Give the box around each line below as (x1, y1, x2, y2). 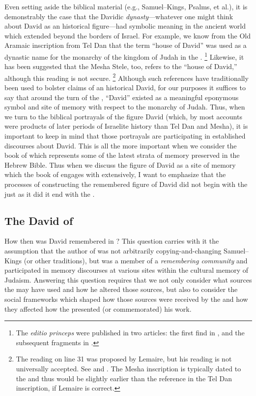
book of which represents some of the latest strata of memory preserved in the (4, 150, 240, 160)
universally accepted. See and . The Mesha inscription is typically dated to (16, 363, 241, 373)
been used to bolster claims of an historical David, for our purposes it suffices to (4, 82, 246, 93)
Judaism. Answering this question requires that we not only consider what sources (4, 274, 252, 285)
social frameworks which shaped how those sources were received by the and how (4, 293, 248, 304)
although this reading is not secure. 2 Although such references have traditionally (4, 71, 249, 83)
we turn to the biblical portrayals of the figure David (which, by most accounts (4, 111, 242, 121)
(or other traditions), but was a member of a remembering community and (24, 255, 248, 265)
